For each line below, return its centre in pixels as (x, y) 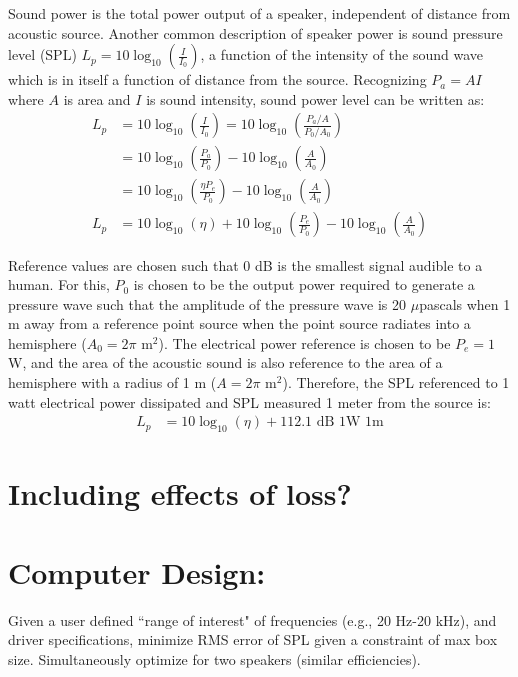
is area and (97, 98)
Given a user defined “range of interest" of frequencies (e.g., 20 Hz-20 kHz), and (252, 619)
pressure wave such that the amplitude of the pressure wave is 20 (207, 303)
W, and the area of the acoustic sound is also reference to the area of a (225, 362)
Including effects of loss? (180, 493)
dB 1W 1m (350, 422)
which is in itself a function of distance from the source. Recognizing (217, 79)
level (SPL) (42, 54)
